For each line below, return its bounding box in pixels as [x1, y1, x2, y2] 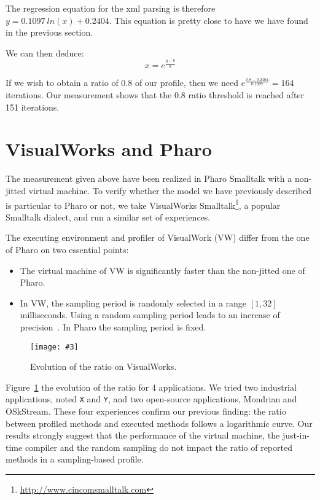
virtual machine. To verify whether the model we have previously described [28, 184, 312, 197]
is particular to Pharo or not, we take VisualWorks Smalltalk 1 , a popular [6, 197, 281, 211]
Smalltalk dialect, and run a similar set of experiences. [6, 210, 211, 223]
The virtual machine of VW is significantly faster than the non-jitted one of [20, 264, 305, 276]
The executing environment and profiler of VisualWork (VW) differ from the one [6, 231, 310, 244]
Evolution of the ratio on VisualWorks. [30, 360, 177, 373]
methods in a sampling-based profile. [6, 453, 144, 466]
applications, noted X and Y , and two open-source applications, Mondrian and [6, 393, 297, 405]
